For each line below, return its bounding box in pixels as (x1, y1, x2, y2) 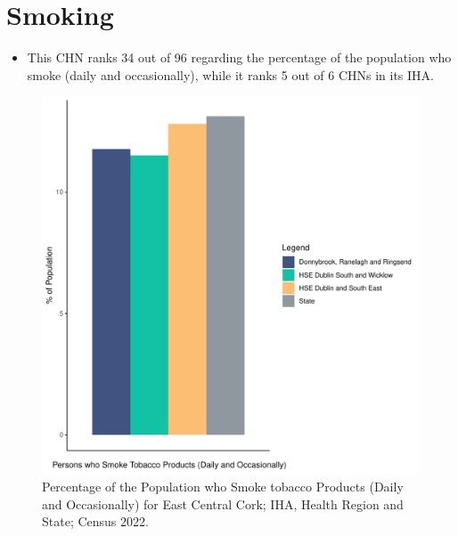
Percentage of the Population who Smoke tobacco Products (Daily (42, 476, 404, 495)
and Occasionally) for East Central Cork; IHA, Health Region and (42, 494, 404, 513)
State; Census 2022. (42, 512, 149, 531)
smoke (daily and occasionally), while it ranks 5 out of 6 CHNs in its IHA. (27, 65, 434, 84)
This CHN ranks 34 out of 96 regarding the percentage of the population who (27, 48, 452, 67)
